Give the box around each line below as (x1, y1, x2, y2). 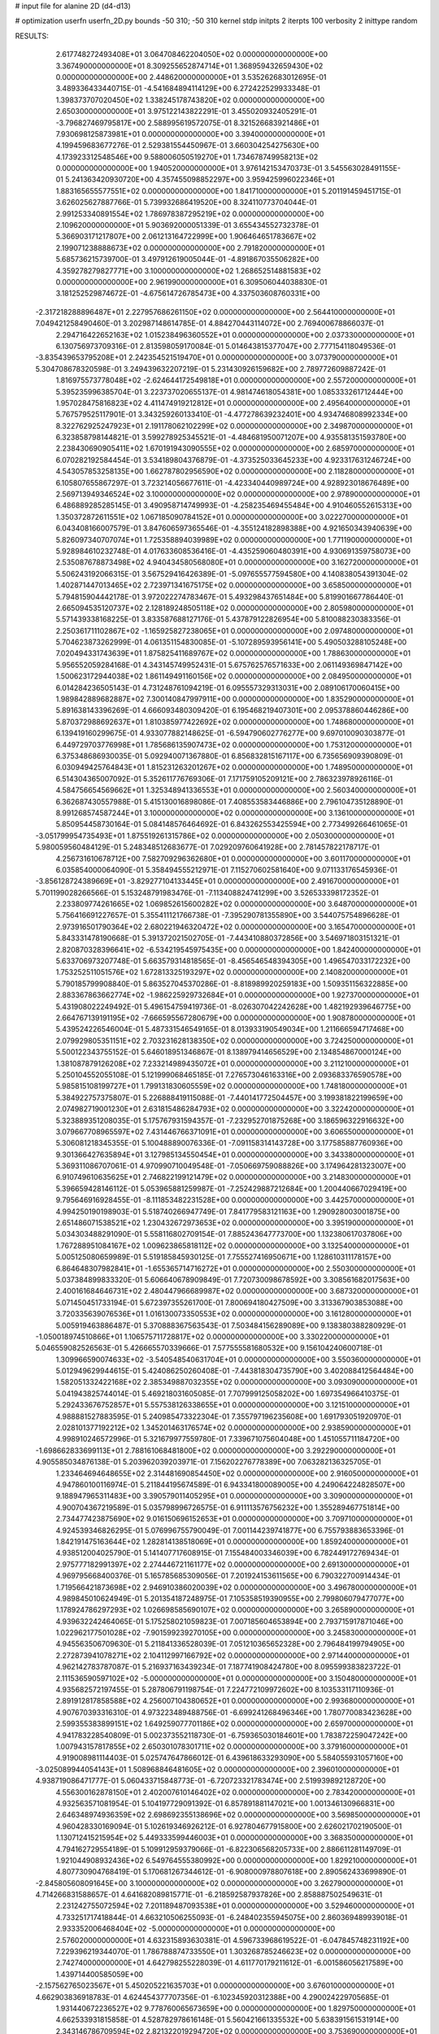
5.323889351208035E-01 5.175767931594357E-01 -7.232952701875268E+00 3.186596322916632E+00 (55, 1115, 404, 1125)
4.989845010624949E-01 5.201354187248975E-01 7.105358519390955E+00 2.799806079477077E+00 (55, 1593, 405, 1603)
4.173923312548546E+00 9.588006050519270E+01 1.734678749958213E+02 (55, 151, 319, 162)
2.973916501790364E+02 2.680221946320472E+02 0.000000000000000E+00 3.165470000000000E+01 (55, 922, 415, 932)
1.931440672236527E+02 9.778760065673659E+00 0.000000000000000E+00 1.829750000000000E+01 (55, 2003, 416, 2013)
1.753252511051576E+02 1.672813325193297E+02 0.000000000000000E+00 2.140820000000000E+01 (55, 967, 408, 977)
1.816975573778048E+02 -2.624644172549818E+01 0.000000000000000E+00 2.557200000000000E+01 (55, 375, 416, 386)
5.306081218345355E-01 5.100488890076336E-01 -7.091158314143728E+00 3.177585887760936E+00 (55, 1138, 403, 1148)
